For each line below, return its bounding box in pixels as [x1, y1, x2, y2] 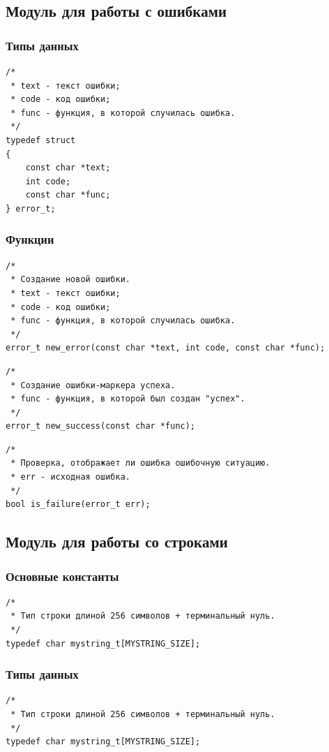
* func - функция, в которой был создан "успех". [10, 394, 245, 404]
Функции [6, 230, 54, 248]
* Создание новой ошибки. [10, 274, 130, 285]
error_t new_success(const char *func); [6, 421, 196, 432]
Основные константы [6, 567, 119, 584]
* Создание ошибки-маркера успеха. [10, 380, 176, 390]
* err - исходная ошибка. [10, 472, 130, 482]
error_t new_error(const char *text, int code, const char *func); [6, 343, 326, 353]
